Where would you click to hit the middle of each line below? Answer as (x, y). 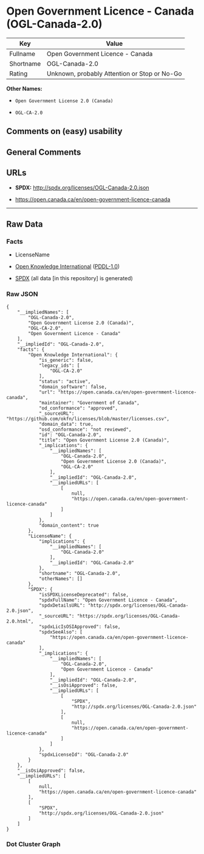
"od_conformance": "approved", (78, 408)
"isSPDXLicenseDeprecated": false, (84, 595)
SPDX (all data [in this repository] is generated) (74, 278)
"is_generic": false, (66, 360)
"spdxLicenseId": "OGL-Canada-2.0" (84, 754)
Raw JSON (22, 294)
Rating (19, 73)
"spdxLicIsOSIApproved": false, (80, 626)
